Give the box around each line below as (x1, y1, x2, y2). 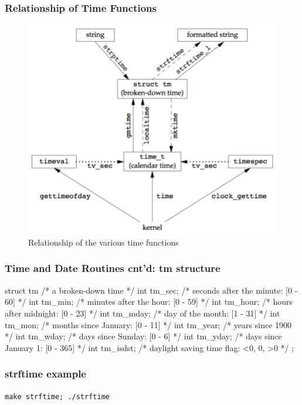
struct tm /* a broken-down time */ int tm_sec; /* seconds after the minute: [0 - (5, 284, 298, 296)
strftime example (5, 366, 86, 381)
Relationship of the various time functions (28, 236, 179, 248)
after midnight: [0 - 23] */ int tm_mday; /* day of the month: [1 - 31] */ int (5, 307, 280, 319)
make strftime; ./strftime (5, 392, 110, 401)
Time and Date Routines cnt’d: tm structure (5, 261, 220, 275)
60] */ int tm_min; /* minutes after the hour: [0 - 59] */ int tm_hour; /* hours (5, 295, 293, 308)
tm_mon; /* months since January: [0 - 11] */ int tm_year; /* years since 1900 (5, 318, 292, 331)
